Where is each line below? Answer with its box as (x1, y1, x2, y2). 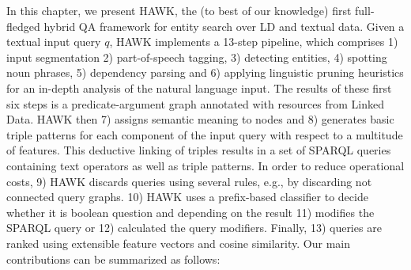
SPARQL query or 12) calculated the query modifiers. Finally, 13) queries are (6, 219, 382, 236)
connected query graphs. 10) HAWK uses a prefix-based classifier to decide (6, 188, 368, 205)
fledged (6, 17, 40, 34)
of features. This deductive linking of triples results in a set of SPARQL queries (6, 142, 391, 158)
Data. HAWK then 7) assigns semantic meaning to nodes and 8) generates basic (6, 111, 394, 127)
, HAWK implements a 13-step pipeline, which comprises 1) (109, 33, 398, 50)
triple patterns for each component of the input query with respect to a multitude (6, 126, 403, 143)
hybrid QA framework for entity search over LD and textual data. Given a (43, 17, 405, 34)
